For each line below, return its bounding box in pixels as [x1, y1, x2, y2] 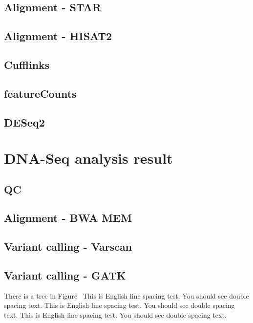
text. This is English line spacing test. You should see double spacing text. [4, 310, 227, 320]
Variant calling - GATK [4, 268, 126, 283]
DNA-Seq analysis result [4, 148, 173, 168]
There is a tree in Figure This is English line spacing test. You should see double [4, 290, 249, 301]
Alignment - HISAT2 [4, 28, 112, 43]
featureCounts [4, 86, 77, 101]
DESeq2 [4, 114, 45, 129]
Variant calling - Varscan [4, 239, 132, 254]
